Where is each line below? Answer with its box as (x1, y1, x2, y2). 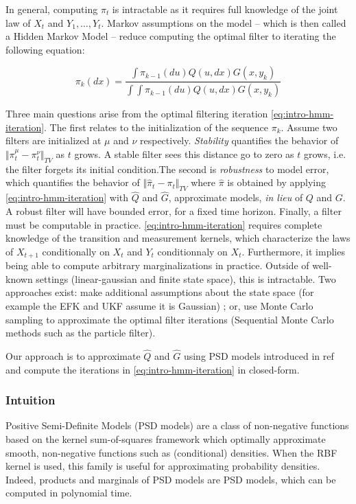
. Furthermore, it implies (241, 244, 345, 258)
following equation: (5, 42, 85, 56)
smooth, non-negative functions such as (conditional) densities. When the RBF (5, 445, 337, 459)
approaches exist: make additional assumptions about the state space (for (5, 285, 314, 299)
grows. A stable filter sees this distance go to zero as (74, 147, 294, 161)
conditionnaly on (157, 244, 228, 258)
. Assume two (281, 119, 337, 134)
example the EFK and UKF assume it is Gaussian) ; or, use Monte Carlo (5, 299, 313, 313)
